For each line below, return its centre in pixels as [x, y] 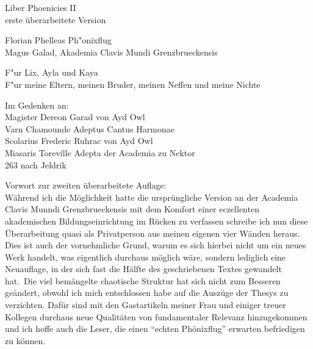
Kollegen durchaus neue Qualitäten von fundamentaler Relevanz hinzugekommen [156, 316]
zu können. [25, 340]
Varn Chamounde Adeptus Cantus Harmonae [90, 128]
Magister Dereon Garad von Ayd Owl [75, 117]
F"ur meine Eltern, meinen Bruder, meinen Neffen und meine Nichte [133, 84]
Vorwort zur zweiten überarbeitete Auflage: [86, 185]
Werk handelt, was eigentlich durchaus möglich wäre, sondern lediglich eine [146, 257]
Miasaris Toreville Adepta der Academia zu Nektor [100, 152]
